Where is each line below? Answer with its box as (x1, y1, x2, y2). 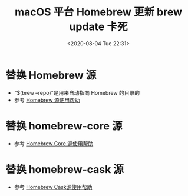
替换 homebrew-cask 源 (5, 162, 124, 176)
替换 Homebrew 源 (5, 68, 97, 82)
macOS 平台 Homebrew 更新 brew (15, 5, 182, 19)
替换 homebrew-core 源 (5, 119, 123, 132)
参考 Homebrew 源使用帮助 (14, 97, 80, 104)
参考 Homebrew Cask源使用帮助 (14, 183, 93, 190)
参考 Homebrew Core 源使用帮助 (14, 139, 94, 147)
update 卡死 (69, 20, 128, 34)
